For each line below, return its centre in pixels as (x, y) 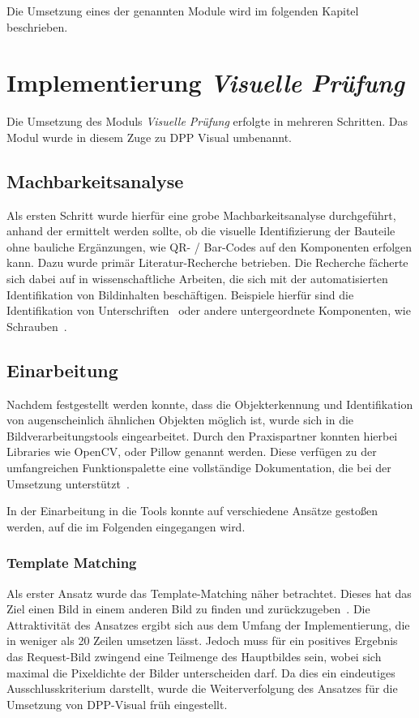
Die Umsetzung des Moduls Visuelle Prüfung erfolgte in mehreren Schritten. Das (207, 121)
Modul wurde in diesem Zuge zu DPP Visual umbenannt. (149, 137)
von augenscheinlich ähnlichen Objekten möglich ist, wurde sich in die (180, 420)
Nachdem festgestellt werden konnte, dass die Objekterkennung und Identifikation (210, 404)
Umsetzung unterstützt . (68, 483)
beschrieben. (37, 26)
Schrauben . (37, 326)
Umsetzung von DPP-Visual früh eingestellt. (117, 704)
